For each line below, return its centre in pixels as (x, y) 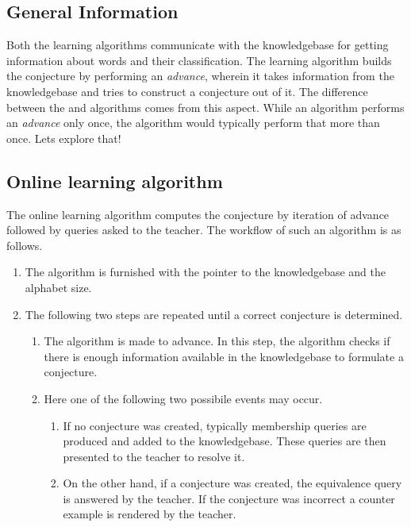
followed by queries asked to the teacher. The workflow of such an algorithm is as (204, 230)
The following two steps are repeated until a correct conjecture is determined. (214, 314)
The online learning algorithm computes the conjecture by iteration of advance (198, 214)
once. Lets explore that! (64, 138)
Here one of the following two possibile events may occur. (183, 398)
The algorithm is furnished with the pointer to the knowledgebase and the (205, 272)
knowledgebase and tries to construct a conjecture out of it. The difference (187, 91)
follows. (25, 245)
